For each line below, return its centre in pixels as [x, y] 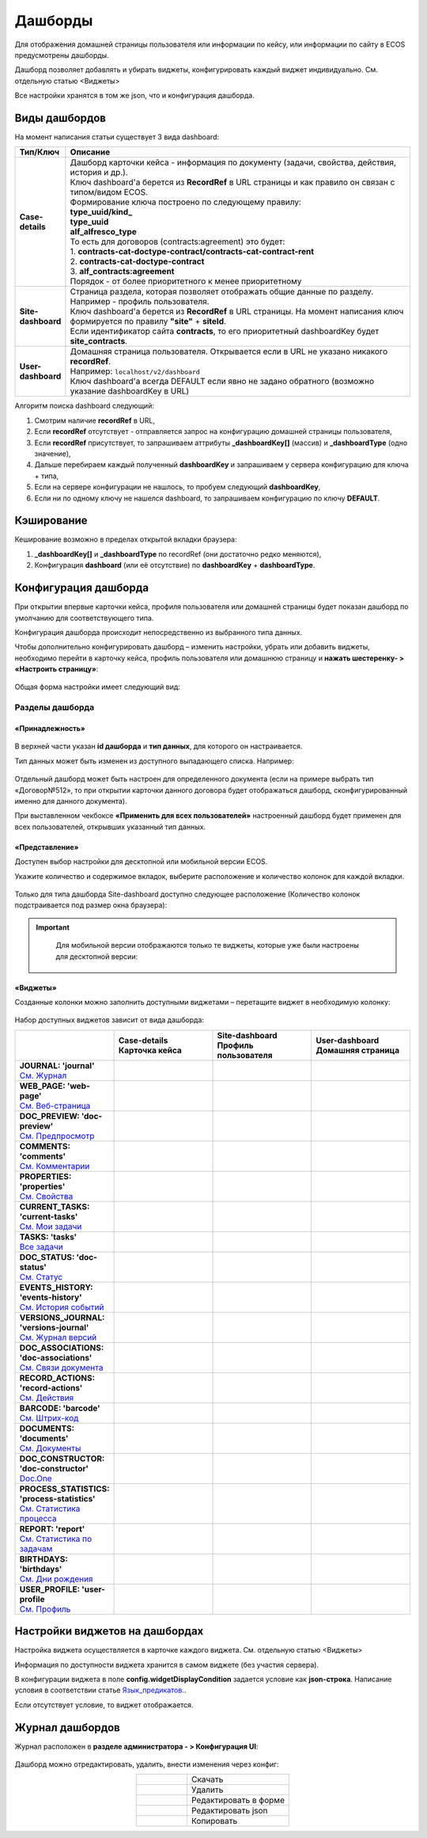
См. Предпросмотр [57, 1136]
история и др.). [99, 173]
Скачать [207, 1779]
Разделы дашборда [55, 707]
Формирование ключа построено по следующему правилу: [186, 202]
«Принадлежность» [50, 729]
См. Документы [50, 1448]
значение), [53, 453]
